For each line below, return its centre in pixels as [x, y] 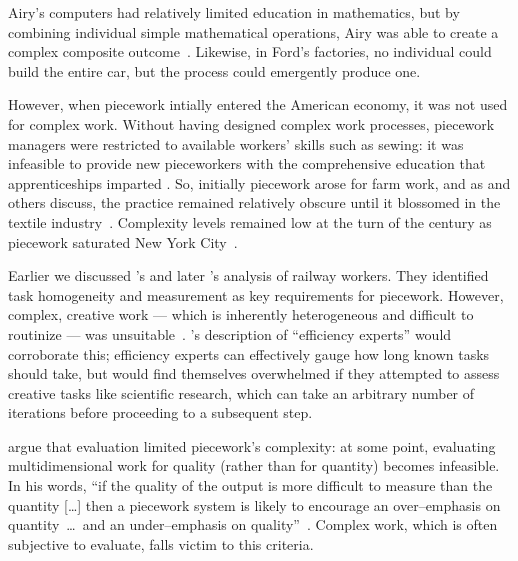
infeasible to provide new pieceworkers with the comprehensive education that [247, 163]
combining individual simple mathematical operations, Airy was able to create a [253, 31]
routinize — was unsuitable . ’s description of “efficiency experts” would [230, 333]
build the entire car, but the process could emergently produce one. [214, 70]
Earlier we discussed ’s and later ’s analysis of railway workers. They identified [248, 275]
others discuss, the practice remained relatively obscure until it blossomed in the [254, 202]
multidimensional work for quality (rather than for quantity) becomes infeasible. [254, 465]
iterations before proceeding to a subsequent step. [160, 412]
